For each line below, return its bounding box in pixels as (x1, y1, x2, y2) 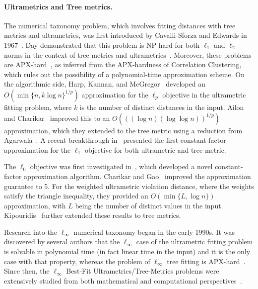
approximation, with (4, 200, 66, 210)
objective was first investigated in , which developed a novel (30, 161, 213, 172)
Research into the (4, 226, 57, 237)
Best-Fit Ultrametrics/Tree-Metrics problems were (66, 266, 219, 276)
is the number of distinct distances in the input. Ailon (79, 101, 244, 112)
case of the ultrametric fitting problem (136, 236, 253, 247)
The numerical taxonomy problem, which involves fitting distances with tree (4, 20, 236, 30)
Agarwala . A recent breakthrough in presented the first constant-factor (4, 135, 226, 145)
